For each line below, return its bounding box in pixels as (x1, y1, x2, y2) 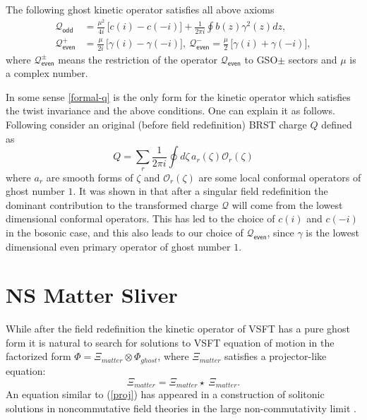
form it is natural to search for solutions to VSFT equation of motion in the (6, 335, 335, 349)
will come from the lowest (231, 197, 343, 212)
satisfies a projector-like (224, 349, 327, 364)
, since (267, 224, 294, 239)
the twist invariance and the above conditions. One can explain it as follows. (6, 103, 336, 118)
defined (321, 117, 352, 132)
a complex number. (6, 66, 88, 80)
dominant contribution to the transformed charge (6, 197, 219, 212)
